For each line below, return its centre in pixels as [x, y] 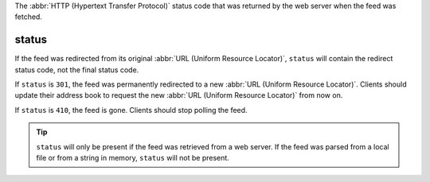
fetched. [29, 17]
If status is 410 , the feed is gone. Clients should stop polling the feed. [131, 110]
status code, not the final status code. [77, 70]
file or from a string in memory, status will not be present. [133, 158]
